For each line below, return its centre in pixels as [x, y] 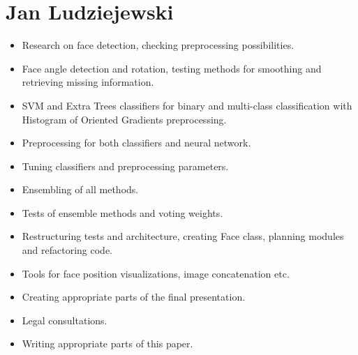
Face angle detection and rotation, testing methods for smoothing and [172, 68]
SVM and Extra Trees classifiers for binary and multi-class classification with [187, 105]
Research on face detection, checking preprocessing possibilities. [158, 45]
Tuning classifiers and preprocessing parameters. [125, 166]
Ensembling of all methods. [80, 189]
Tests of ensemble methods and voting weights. [122, 212]
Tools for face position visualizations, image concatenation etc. [156, 273]
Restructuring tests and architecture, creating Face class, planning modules [183, 236]
